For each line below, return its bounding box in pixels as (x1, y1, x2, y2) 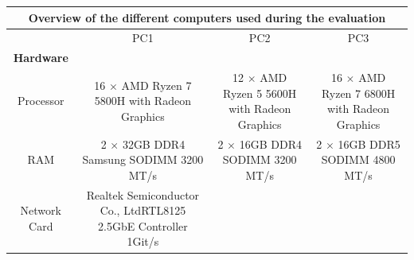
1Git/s (127, 233, 159, 250)
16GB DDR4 (239, 135, 302, 152)
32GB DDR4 (122, 135, 186, 152)
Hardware (13, 49, 68, 66)
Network (20, 202, 61, 219)
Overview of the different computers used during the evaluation (28, 9, 386, 25)
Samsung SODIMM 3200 (82, 151, 204, 168)
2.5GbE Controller (98, 217, 188, 234)
